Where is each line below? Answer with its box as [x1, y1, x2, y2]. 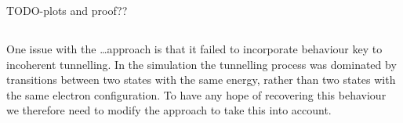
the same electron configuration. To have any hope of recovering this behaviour [6, 86, 387, 103]
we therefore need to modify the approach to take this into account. [6, 102, 332, 118]
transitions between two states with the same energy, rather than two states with [6, 71, 396, 88]
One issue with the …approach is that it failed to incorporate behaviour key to [6, 40, 383, 56]
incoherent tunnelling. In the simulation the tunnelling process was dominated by [6, 56, 397, 72]
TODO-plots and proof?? [6, 2, 128, 18]
